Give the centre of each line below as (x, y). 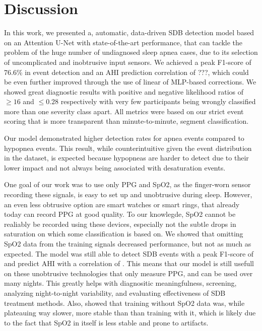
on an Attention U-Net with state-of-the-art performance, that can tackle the (123, 42)
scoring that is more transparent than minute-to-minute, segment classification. (126, 121)
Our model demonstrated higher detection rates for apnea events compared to (124, 138)
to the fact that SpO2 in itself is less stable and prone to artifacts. (106, 322)
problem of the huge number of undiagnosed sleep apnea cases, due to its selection (131, 52)
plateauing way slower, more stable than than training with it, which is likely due (130, 313)
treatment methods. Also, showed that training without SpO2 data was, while (124, 303)
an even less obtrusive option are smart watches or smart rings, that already (122, 204)
